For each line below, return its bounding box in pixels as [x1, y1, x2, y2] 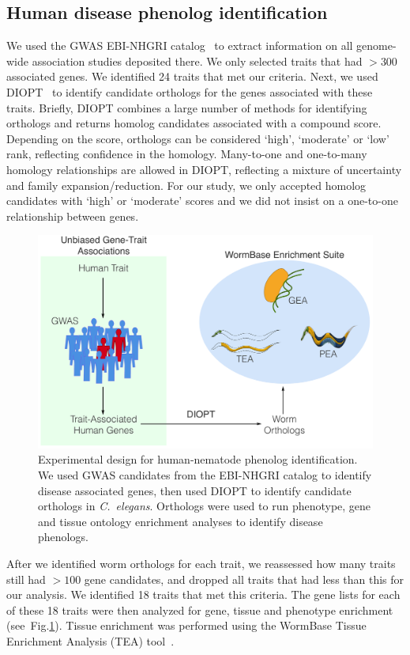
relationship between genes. [6, 207, 139, 224]
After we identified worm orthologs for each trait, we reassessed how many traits [6, 555, 396, 572]
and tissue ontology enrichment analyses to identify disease [38, 513, 323, 529]
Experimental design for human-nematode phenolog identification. [38, 451, 358, 468]
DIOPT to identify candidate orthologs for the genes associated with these [6, 83, 373, 100]
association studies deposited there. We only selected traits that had [32, 52, 363, 69]
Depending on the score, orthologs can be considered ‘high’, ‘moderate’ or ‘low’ [6, 130, 389, 146]
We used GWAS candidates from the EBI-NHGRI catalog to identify [38, 467, 372, 483]
